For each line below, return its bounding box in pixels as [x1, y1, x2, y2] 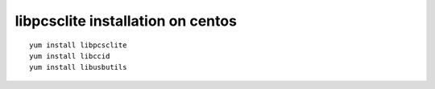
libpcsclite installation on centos [14, 12, 238, 30]
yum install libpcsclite [29, 40, 127, 50]
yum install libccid [29, 51, 110, 60]
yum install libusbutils [29, 63, 127, 72]
